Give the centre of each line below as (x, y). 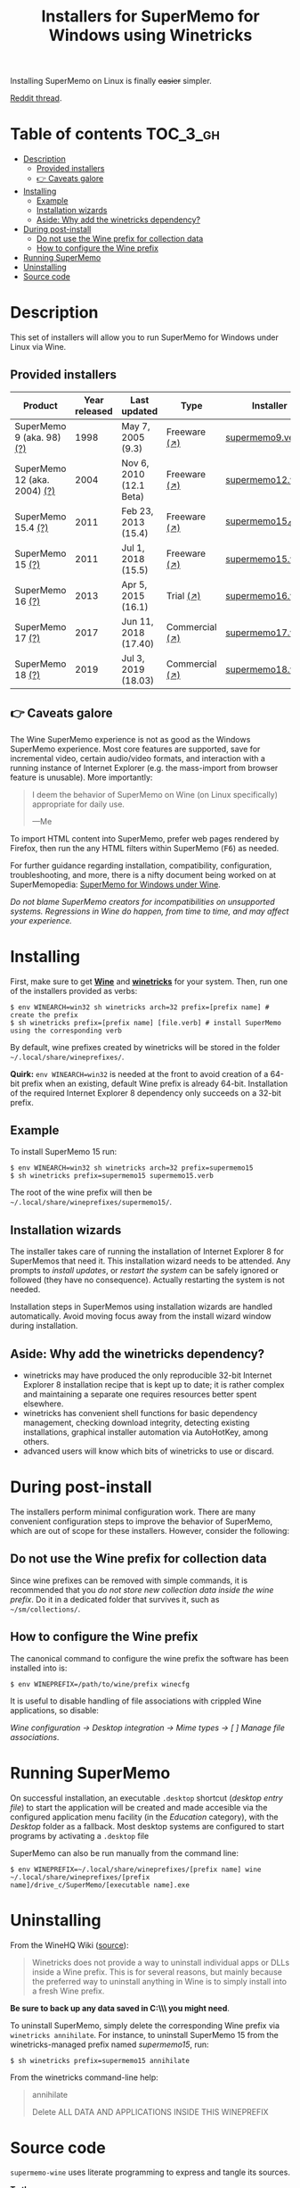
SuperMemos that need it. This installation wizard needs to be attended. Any (150, 1261)
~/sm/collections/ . (45, 1609)
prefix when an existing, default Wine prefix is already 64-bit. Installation (155, 1083)
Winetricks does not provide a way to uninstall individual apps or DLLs (161, 1962)
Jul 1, (133, 548)
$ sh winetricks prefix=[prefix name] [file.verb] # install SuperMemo (146, 1023)
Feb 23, (138, 510)
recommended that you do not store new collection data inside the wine (142, 1589)
